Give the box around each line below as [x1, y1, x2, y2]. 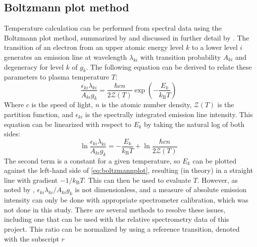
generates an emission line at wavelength [4, 51, 127, 62]
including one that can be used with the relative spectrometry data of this [4, 214, 229, 224]
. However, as [197, 174, 238, 185]
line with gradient [4, 174, 58, 185]
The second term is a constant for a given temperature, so [4, 155, 180, 165]
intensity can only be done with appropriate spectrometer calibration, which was [4, 195, 249, 205]
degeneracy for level [4, 61, 64, 72]
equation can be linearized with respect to [4, 119, 132, 129]
